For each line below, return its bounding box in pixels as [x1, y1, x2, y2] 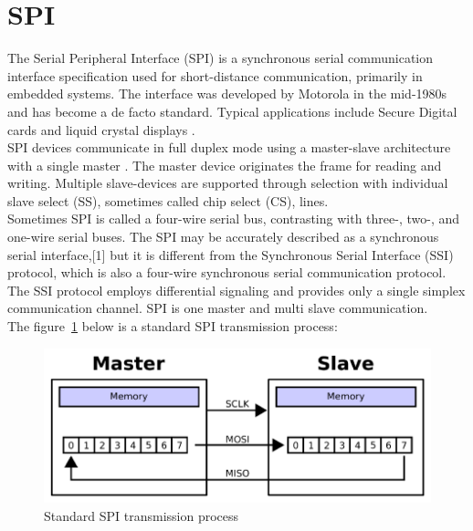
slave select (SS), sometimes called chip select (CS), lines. [7, 191, 329, 210]
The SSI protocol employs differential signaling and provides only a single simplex [7, 280, 466, 299]
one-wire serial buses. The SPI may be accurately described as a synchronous [7, 227, 439, 246]
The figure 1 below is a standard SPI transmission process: [7, 317, 338, 336]
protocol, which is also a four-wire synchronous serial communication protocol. [7, 263, 447, 282]
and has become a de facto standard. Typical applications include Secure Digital [7, 101, 457, 120]
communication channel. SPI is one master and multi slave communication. [7, 298, 428, 318]
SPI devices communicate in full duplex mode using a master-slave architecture [7, 138, 451, 157]
